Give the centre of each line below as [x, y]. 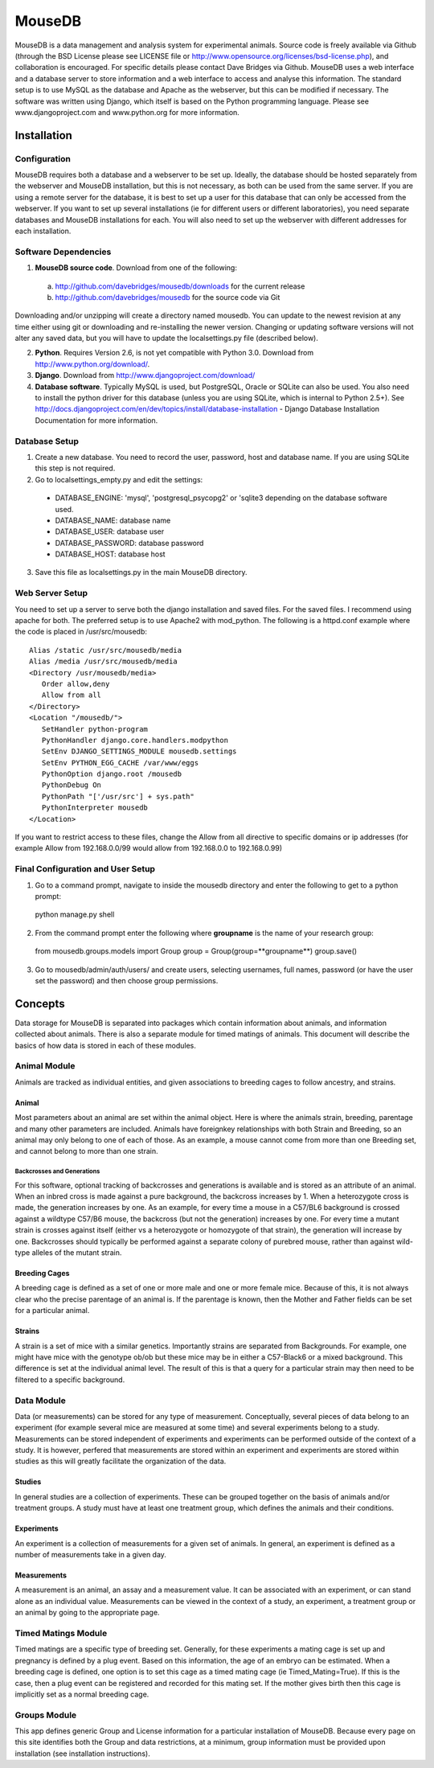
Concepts [40, 1004]
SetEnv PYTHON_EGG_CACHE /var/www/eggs [120, 763]
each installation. [43, 231]
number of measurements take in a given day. [90, 1555]
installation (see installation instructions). [82, 1754]
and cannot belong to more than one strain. [86, 1151]
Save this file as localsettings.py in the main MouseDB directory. [141, 572]
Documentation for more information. [96, 420]
